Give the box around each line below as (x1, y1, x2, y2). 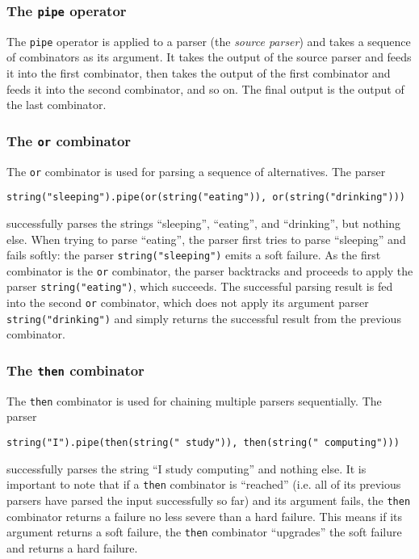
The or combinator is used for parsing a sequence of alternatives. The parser (6, 162, 386, 179)
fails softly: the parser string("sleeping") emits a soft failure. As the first (6, 246, 381, 263)
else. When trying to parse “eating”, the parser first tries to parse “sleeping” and (6, 230, 406, 247)
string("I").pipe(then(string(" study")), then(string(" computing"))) (6, 437, 400, 448)
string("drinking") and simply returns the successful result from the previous (6, 309, 401, 326)
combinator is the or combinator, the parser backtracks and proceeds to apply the (6, 262, 413, 279)
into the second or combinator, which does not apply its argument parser (6, 294, 369, 311)
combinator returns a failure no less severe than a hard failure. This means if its (6, 507, 403, 524)
